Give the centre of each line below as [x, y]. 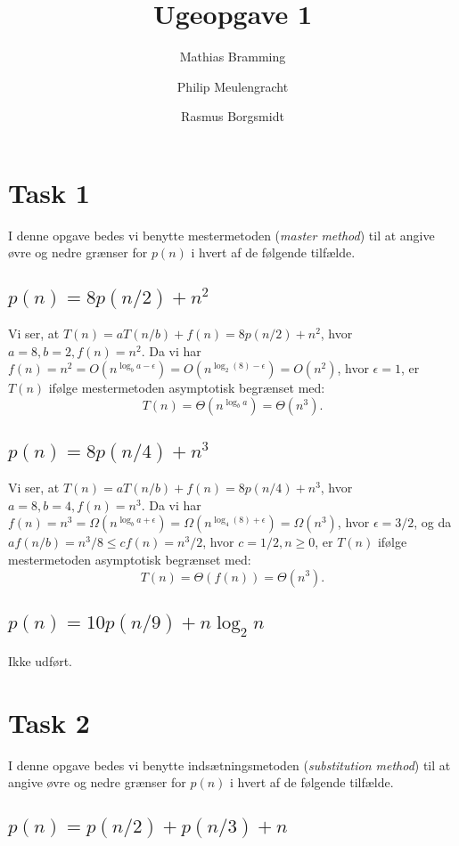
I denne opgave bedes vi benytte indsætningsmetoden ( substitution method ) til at [229, 765]
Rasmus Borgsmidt [233, 116]
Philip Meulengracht [233, 86]
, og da [433, 522]
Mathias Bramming [233, 57]
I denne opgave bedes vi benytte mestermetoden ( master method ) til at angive [221, 235]
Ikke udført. [41, 660]
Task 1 [49, 192]
